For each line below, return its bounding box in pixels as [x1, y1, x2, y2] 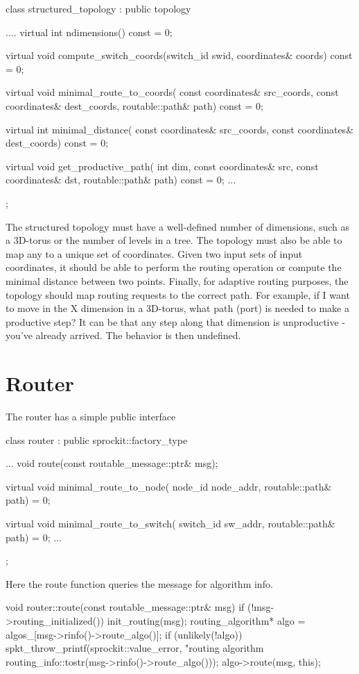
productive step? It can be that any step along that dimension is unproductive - [6, 314, 346, 329]
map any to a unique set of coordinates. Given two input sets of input [6, 246, 303, 261]
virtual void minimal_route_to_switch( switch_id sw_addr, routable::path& [6, 516, 335, 530]
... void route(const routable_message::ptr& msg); [6, 456, 218, 470]
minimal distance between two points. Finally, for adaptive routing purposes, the [6, 273, 349, 288]
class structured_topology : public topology [6, 1, 191, 15]
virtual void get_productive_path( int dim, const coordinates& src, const [6, 158, 319, 173]
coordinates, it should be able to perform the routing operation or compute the [6, 260, 342, 274]
